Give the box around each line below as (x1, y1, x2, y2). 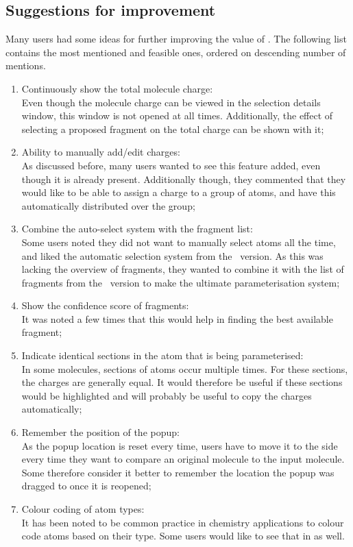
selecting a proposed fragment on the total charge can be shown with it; (21, 121, 324, 136)
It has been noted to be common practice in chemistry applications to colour (21, 515, 344, 529)
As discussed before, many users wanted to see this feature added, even (21, 158, 321, 172)
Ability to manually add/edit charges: (21, 145, 180, 159)
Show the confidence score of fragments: (21, 298, 189, 313)
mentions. (5, 58, 46, 73)
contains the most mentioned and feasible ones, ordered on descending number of (5, 45, 346, 59)
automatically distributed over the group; (21, 198, 195, 212)
